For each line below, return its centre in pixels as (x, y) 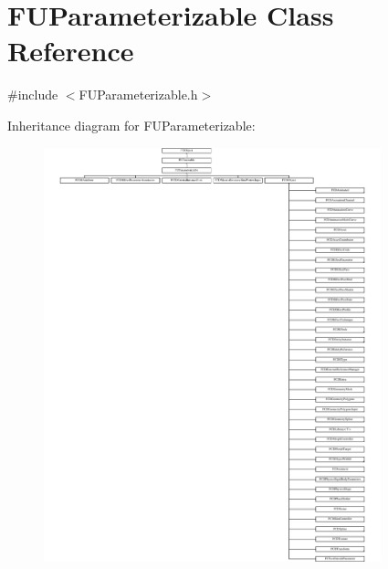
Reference (71, 51)
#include (33, 95)
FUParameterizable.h (138, 95)
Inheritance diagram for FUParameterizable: (131, 125)
